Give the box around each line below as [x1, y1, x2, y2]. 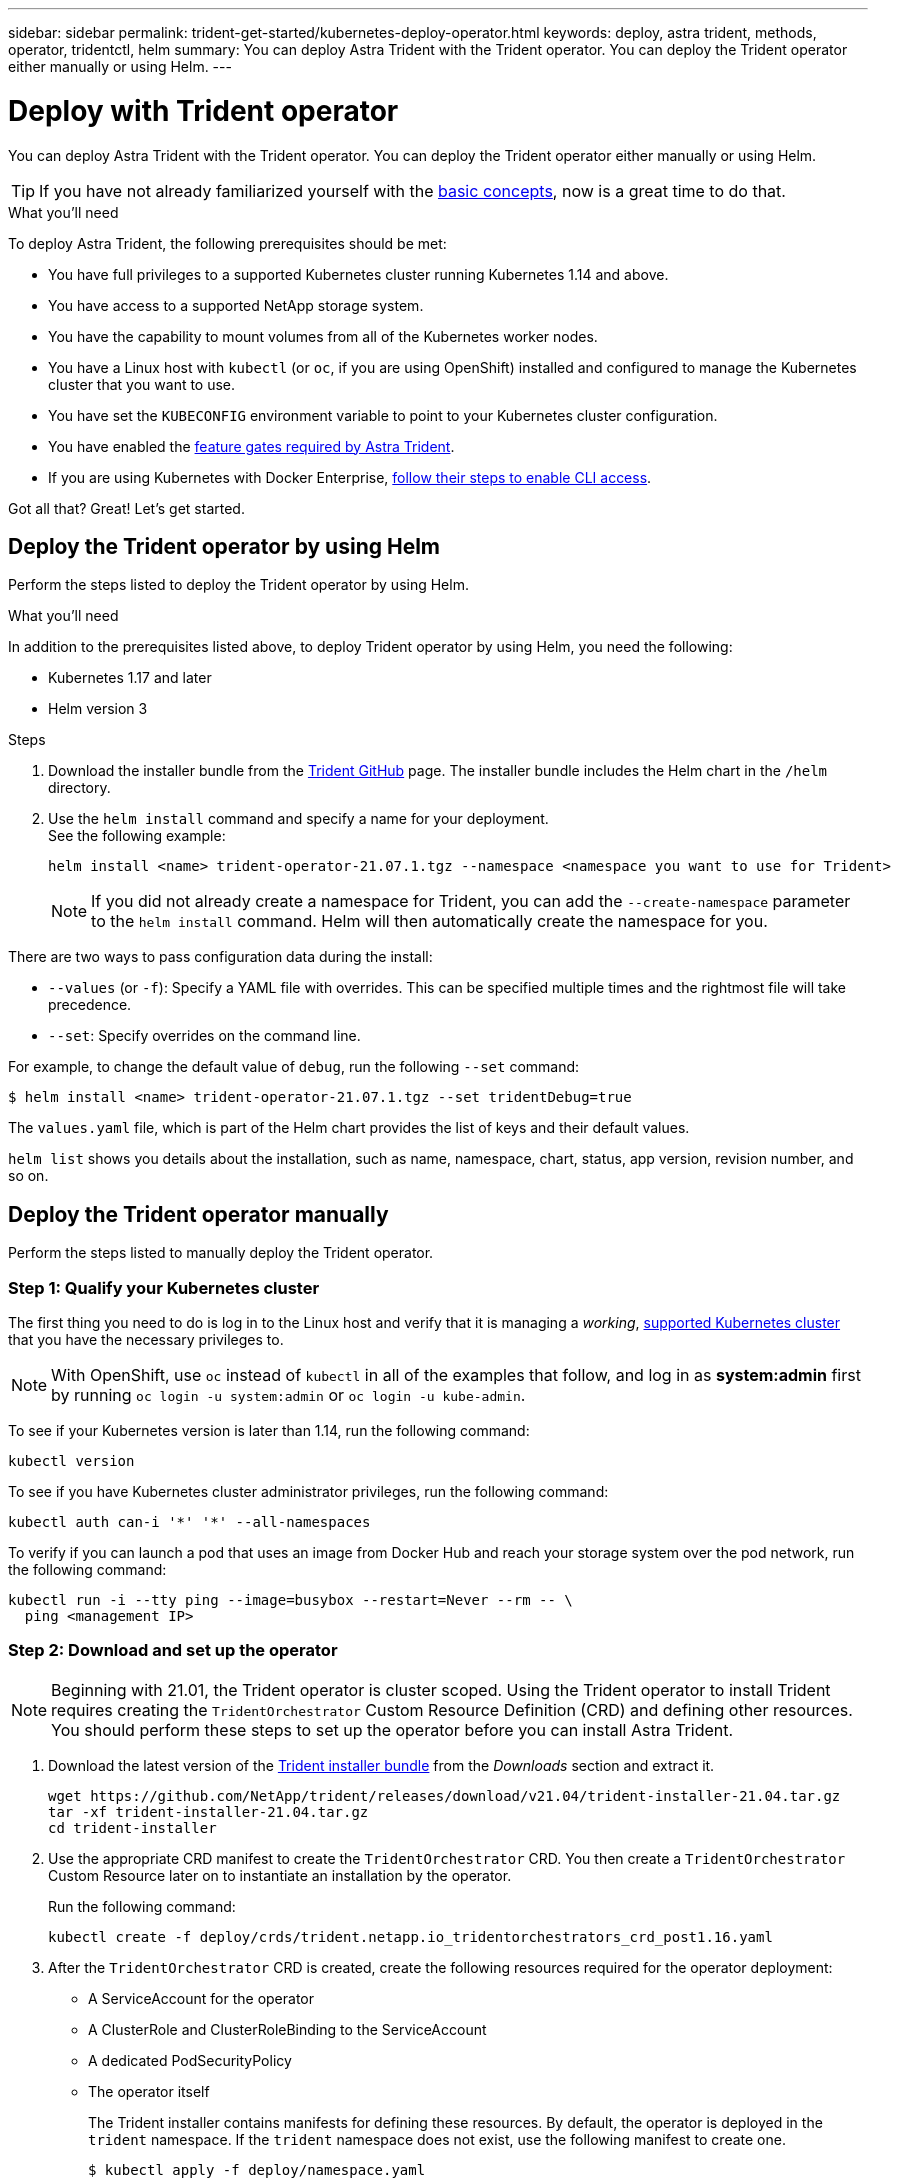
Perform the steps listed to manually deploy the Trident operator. [8, 1244, 434, 1262]
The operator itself [88, 2082, 210, 2100]
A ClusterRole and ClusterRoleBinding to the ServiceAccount [88, 2020, 487, 2038]
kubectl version [8, 1452, 135, 1469]
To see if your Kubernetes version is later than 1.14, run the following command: [8, 1421, 530, 1439]
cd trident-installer [48, 1819, 217, 1836]
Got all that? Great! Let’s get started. [8, 499, 245, 517]
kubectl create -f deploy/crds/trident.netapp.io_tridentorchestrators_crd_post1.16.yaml [48, 1928, 773, 1945]
